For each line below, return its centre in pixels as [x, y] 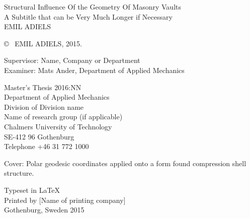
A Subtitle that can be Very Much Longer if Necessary [88, 16]
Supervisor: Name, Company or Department [72, 60]
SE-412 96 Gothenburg [39, 136]
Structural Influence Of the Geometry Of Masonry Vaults [93, 7]
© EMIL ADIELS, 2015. [43, 43]
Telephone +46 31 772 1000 [47, 146]
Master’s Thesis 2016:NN [43, 87]
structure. [19, 173]
